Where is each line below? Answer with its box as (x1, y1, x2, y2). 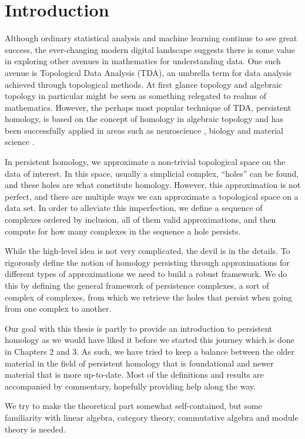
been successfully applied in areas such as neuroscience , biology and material (5, 124, 283, 136)
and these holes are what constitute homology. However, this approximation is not (5, 179, 301, 191)
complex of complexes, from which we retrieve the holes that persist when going (5, 291, 293, 303)
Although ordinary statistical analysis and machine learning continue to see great (5, 32, 297, 44)
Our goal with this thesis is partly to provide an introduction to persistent (5, 322, 273, 334)
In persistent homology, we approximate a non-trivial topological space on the (5, 156, 286, 168)
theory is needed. (5, 423, 66, 435)
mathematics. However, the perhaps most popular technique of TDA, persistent (5, 101, 291, 113)
